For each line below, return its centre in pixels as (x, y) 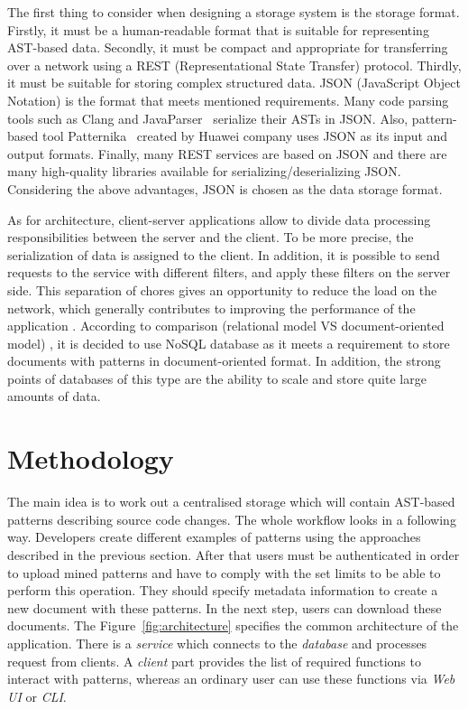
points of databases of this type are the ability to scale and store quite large (217, 378)
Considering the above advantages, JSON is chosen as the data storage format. (225, 188)
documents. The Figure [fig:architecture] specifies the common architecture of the (233, 625)
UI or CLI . (37, 696)
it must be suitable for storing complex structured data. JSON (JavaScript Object (234, 83)
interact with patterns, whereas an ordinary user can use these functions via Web (231, 679)
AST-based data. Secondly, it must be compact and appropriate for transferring (228, 47)
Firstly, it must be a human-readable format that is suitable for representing (218, 29)
